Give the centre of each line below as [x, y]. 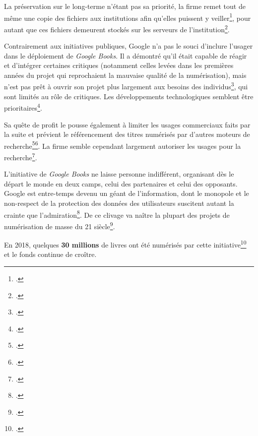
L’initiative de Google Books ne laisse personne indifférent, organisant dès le [119, 174]
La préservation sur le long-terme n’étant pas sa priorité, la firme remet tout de [125, 6]
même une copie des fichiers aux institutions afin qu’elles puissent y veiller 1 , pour [128, 17]
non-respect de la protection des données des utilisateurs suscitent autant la [119, 203]
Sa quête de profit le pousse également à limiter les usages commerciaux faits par [127, 124]
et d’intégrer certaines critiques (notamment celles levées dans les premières [119, 65]
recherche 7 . [21, 156]
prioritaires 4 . [23, 107]
